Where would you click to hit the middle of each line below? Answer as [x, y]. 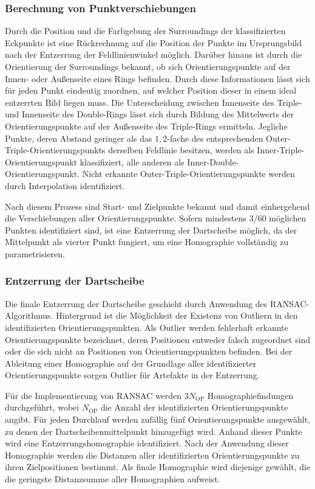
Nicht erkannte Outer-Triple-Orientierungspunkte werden [188, 174]
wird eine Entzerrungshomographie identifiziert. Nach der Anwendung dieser [147, 443]
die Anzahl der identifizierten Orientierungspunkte [194, 407]
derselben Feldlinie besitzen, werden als [181, 150]
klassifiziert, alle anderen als [132, 161]
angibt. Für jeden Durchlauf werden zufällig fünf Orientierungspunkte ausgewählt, [157, 419]
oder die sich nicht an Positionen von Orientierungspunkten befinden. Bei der [149, 351]
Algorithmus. [29, 315]
